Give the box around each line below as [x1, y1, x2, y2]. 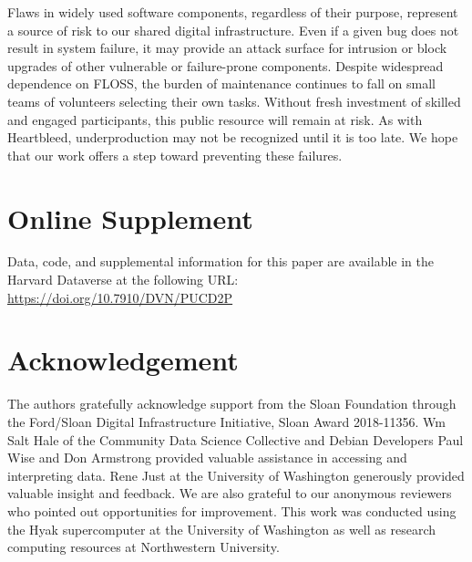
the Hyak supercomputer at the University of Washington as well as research [7, 519, 436, 538]
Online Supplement [7, 199, 253, 236]
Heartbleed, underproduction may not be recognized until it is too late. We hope [7, 128, 458, 147]
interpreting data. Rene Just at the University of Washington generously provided [7, 465, 465, 484]
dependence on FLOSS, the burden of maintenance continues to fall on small [7, 74, 436, 93]
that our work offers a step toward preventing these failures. [7, 145, 343, 164]
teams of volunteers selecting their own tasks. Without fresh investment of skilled [7, 91, 461, 110]
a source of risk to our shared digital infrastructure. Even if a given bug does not [7, 20, 459, 39]
